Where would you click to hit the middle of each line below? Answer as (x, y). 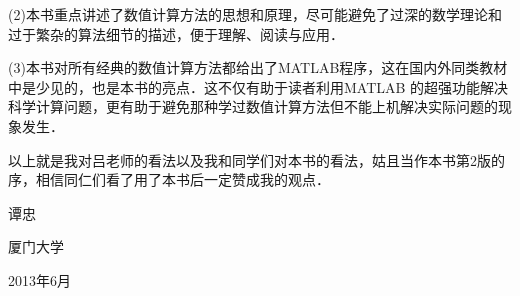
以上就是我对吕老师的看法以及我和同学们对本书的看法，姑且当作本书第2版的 (256, 159)
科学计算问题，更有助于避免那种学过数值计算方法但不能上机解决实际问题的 (253, 106)
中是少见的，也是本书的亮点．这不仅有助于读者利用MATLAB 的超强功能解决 (258, 86)
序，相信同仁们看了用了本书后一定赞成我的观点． (169, 179)
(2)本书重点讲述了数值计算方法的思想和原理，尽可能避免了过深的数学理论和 (255, 14)
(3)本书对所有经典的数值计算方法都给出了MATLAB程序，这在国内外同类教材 (258, 67)
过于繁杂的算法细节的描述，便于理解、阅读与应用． (176, 33)
